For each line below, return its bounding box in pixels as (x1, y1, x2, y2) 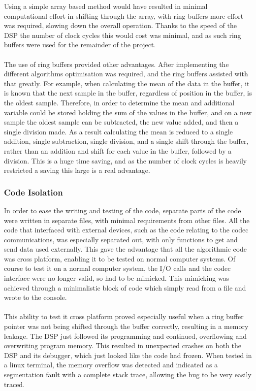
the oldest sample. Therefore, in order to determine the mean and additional (4, 97, 235, 107)
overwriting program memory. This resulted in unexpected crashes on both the (4, 340, 242, 351)
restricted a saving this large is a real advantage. (4, 165, 150, 175)
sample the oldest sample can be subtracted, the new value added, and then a (4, 117, 239, 127)
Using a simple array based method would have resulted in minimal (4, 1, 208, 11)
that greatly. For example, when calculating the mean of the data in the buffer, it (4, 78, 250, 88)
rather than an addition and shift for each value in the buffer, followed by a (4, 145, 232, 156)
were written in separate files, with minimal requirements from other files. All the (4, 215, 250, 225)
